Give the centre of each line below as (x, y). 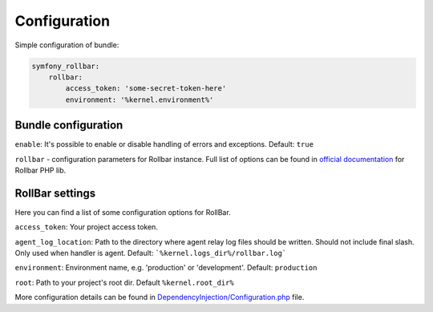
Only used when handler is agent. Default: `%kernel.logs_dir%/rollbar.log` (151, 253)
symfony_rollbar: (66, 66)
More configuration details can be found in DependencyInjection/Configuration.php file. (160, 298)
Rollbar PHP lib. (40, 170)
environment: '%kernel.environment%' (140, 99)
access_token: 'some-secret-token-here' (146, 89)
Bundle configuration (69, 126)
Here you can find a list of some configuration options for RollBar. (123, 212)
